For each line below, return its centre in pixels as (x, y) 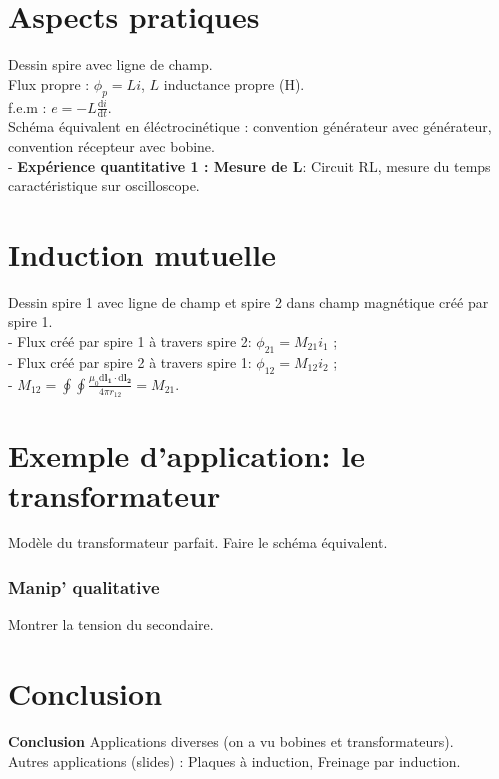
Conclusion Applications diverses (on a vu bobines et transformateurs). (231, 740)
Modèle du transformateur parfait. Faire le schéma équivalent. (198, 542)
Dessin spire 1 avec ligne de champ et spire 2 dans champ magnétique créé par (248, 301)
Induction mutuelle (142, 253)
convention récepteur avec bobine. (111, 145)
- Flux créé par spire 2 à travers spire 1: (130, 361)
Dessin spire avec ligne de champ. (110, 64)
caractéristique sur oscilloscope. (104, 185)
